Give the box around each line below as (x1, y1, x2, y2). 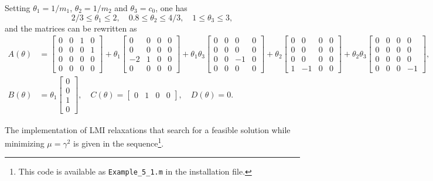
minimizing (5, 137, 45, 149)
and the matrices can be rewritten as (5, 22, 137, 34)
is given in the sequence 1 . (73, 135, 164, 149)
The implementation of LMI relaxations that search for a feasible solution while (5, 123, 291, 135)
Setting (5, 2, 30, 13)
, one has (155, 2, 187, 13)
